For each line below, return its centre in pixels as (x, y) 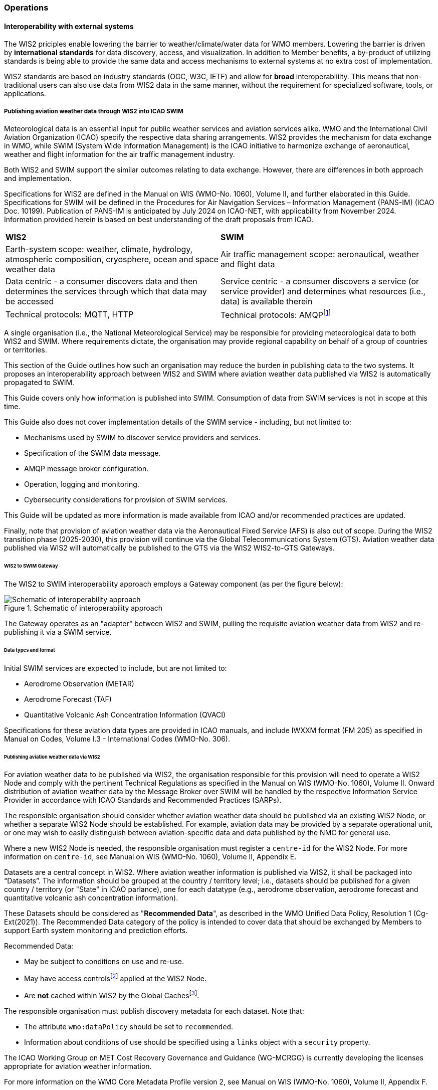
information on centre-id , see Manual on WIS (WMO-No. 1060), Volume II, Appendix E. (150, 857)
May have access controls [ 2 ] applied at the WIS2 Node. (116, 978)
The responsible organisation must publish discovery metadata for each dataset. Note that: (154, 1011)
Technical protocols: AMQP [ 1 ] (276, 314)
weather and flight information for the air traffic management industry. (120, 154)
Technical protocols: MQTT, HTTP (70, 314)
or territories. (26, 350)
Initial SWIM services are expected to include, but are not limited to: (116, 668)
